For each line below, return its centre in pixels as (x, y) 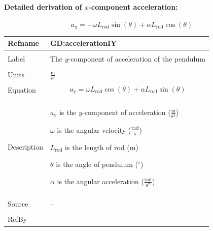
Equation (22, 90)
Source (18, 204)
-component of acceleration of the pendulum (137, 59)
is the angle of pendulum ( (97, 164)
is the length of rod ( (97, 147)
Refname (23, 43)
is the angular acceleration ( (100, 181)
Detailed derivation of (43, 6)
